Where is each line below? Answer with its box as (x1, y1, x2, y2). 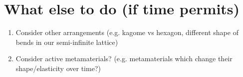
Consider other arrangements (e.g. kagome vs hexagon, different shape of (15, 27, 239, 38)
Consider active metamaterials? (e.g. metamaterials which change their (15, 53, 233, 64)
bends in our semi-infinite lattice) (15, 37, 118, 47)
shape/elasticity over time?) (15, 63, 101, 73)
